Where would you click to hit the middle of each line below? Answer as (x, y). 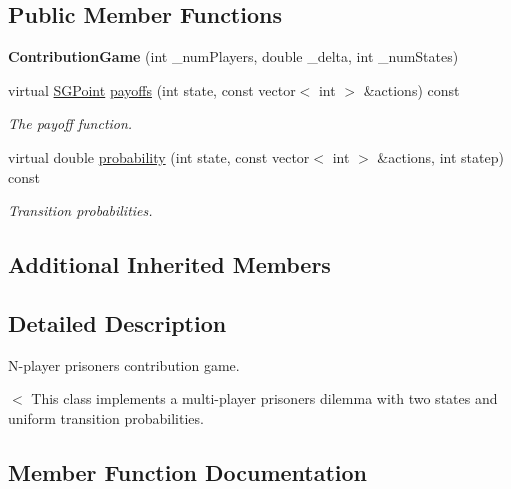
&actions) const (411, 89)
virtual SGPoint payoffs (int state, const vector (152, 89)
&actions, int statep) (440, 156)
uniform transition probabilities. (106, 417)
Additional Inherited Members (169, 264)
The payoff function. (70, 123)
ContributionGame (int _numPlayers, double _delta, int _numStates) (233, 56)
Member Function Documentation (188, 471)
